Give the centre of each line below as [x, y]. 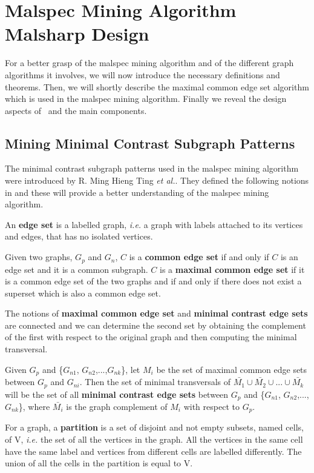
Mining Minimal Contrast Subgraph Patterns [150, 143]
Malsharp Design [77, 34]
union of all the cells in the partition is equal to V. [99, 463]
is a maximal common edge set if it [232, 269]
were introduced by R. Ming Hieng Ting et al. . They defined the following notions [157, 180]
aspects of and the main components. [76, 110]
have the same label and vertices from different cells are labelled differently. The [153, 451]
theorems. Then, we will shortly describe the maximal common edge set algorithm [157, 86]
